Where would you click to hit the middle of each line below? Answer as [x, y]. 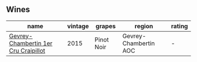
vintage [78, 26]
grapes [106, 26]
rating [179, 26]
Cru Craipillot [27, 50]
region [144, 26]
